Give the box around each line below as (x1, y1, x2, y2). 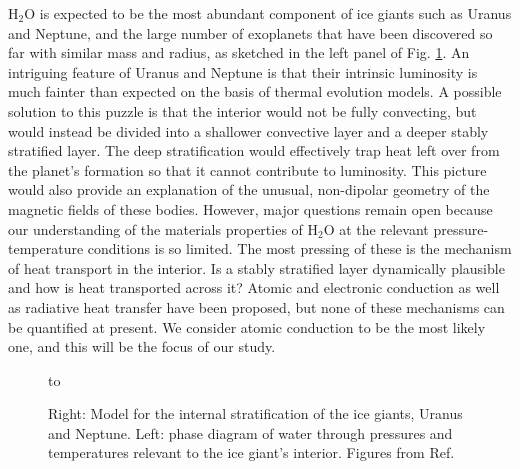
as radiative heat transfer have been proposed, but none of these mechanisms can (8, 296, 505, 317)
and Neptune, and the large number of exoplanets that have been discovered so (8, 22, 493, 43)
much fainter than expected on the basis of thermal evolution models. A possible (8, 81, 502, 102)
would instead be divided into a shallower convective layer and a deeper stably (8, 120, 489, 141)
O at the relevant (323, 218, 429, 239)
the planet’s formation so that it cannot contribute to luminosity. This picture (8, 159, 487, 180)
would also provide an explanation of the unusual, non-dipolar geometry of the (8, 179, 490, 200)
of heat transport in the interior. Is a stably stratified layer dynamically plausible (8, 257, 505, 278)
